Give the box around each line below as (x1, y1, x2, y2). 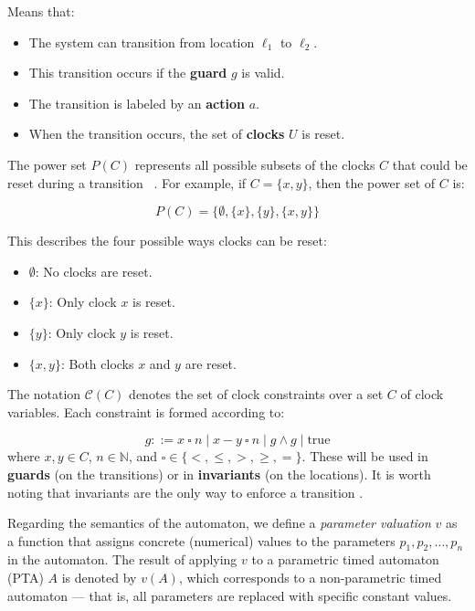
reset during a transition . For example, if (7, 173, 247, 192)
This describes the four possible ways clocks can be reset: (7, 231, 327, 250)
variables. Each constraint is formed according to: (7, 402, 285, 421)
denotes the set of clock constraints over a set (129, 385, 384, 404)
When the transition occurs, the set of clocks (28, 124, 285, 143)
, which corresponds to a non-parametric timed (178, 568, 442, 587)
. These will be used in (301, 447, 428, 466)
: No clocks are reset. (35, 261, 153, 280)
